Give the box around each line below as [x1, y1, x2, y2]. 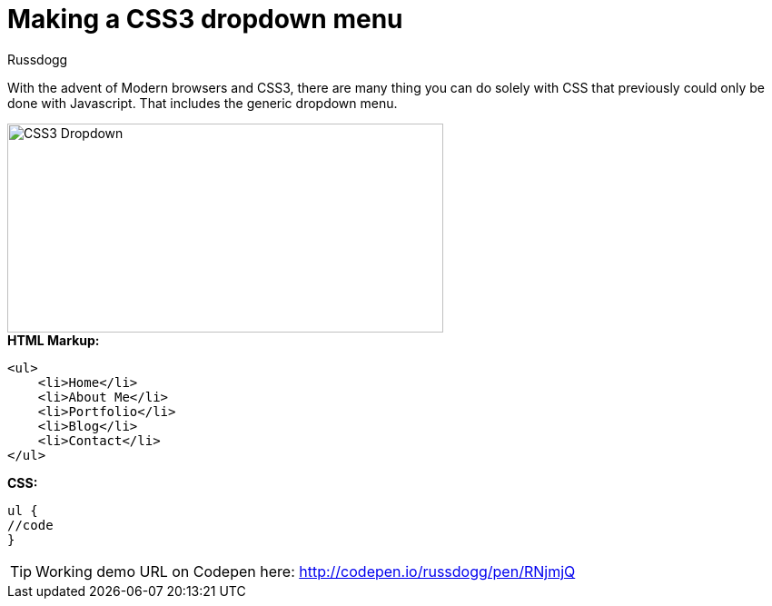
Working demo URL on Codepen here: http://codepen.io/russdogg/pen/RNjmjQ [35, 561, 576, 581]
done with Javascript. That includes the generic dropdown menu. [7, 94, 398, 111]
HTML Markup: [7, 332, 100, 348]
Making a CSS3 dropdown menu [7, 4, 403, 35]
